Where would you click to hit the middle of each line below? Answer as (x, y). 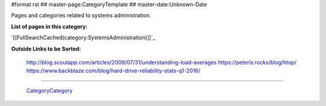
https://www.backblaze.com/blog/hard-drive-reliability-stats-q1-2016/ (113, 71)
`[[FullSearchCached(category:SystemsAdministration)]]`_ (83, 38)
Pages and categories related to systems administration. (81, 16)
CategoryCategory (50, 90)
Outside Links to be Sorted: (46, 49)
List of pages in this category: (49, 26)
